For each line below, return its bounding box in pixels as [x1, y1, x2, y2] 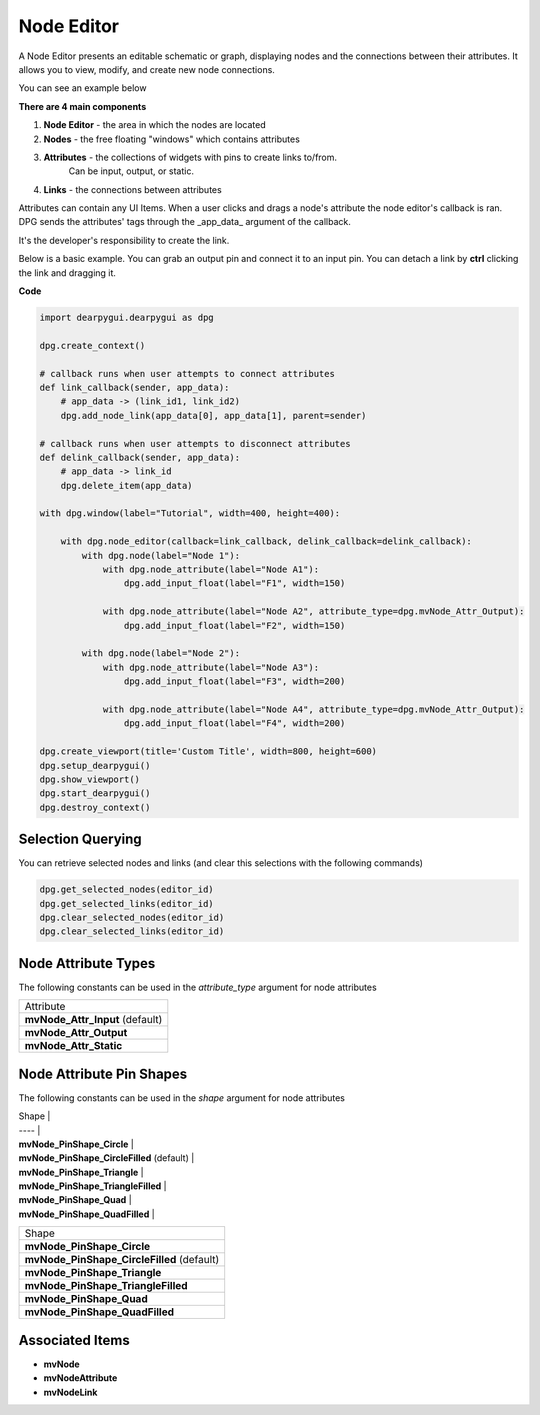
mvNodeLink [43, 1386, 98, 1398]
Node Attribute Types [18, 955, 156, 972]
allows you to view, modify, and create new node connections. [18, 63, 275, 75]
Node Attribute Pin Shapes [18, 1065, 188, 1082]
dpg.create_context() [39, 340, 146, 351]
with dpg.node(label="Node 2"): [81, 648, 240, 659]
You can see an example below [18, 82, 147, 94]
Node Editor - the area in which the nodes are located [43, 119, 266, 131]
